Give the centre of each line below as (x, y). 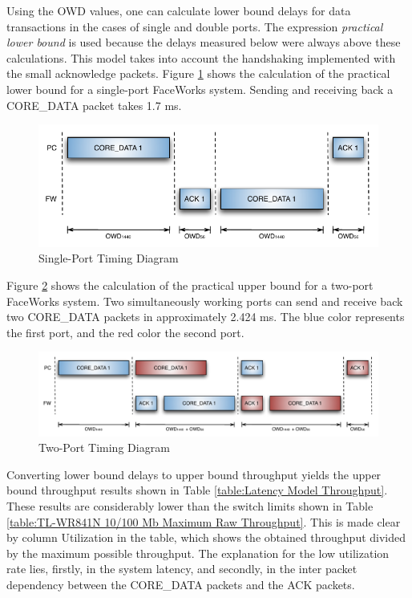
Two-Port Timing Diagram (104, 447)
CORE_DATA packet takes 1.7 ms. (94, 105)
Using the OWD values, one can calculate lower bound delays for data (179, 10)
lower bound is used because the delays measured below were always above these (204, 42)
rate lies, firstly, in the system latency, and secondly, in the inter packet (182, 569)
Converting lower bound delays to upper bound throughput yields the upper (194, 474)
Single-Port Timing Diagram (109, 258)
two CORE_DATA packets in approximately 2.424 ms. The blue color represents (206, 317)
